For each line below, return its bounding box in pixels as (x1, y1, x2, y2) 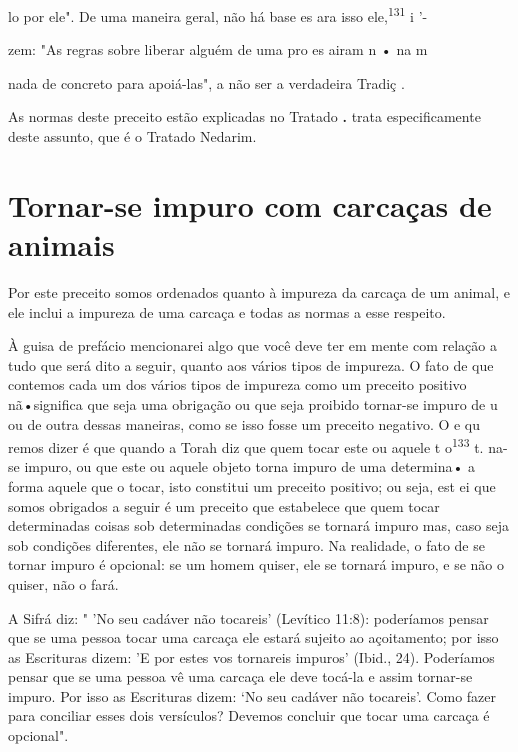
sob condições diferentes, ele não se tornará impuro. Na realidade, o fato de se (8, 534, 485, 555)
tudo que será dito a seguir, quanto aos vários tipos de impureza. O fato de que (8, 354, 494, 375)
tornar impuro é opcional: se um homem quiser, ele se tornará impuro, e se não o (8, 554, 504, 575)
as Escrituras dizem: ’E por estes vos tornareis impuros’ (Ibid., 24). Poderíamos (8, 646, 495, 667)
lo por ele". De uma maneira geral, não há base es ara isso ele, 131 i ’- (8, 3, 428, 26)
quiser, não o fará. (8, 573, 119, 594)
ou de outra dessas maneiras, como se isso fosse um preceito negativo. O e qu (8, 413, 481, 434)
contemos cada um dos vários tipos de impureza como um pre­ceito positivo (8, 374, 467, 395)
